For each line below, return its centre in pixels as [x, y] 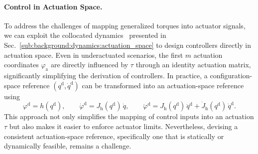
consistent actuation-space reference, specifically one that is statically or [114, 136]
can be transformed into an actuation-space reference [163, 85]
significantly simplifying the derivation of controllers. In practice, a [106, 75]
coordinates [21, 65]
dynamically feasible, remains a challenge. [68, 146]
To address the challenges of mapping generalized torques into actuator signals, [125, 25]
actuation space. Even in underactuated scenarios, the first [94, 55]
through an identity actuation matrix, [193, 65]
